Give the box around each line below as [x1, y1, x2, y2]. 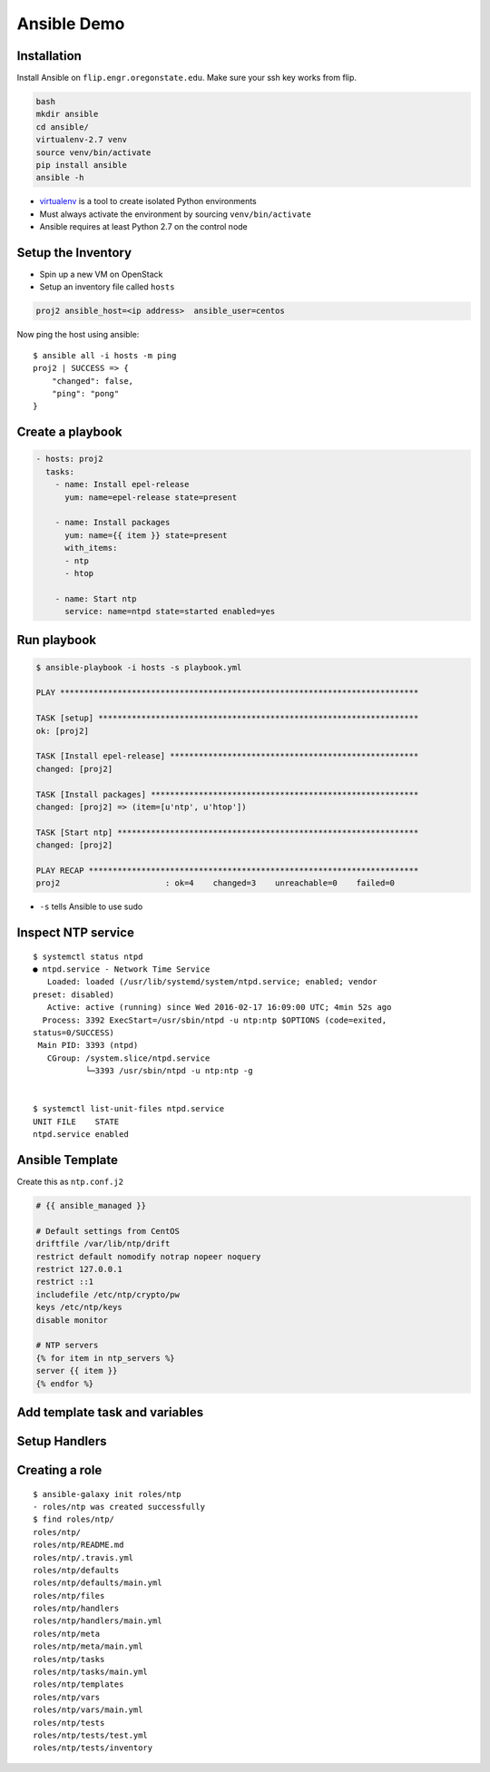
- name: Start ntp [54, 593, 137, 603]
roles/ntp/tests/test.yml [33, 1729, 149, 1740]
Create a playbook [16, 425, 122, 440]
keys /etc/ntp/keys [35, 1302, 122, 1313]
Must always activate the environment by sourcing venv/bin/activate [39, 209, 312, 220]
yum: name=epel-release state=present [64, 492, 238, 503]
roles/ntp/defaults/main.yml [33, 1578, 162, 1588]
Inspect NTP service [16, 925, 135, 941]
